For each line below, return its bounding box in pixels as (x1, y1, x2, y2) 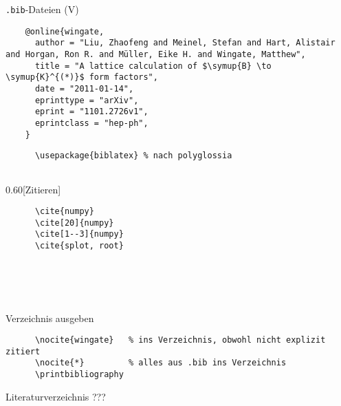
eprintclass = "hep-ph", (34, 118, 148, 128)
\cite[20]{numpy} (34, 217, 114, 228)
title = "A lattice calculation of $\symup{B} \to (34, 61, 272, 71)
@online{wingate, (25, 26, 104, 36)
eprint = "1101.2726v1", (34, 107, 148, 117)
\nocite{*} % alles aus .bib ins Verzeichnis (34, 358, 287, 368)
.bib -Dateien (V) (5, 2, 79, 16)
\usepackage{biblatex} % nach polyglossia (34, 151, 232, 161)
